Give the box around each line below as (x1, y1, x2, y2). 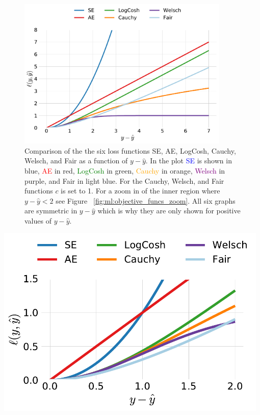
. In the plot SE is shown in (145, 155, 232, 166)
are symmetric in (24, 205, 77, 216)
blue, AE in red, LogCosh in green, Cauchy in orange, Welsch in (24, 165, 225, 176)
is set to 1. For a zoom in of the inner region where (61, 185, 220, 196)
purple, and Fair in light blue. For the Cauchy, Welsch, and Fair (24, 175, 224, 186)
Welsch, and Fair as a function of (24, 155, 128, 166)
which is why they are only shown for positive (97, 205, 241, 216)
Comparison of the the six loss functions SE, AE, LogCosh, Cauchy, (24, 145, 236, 156)
